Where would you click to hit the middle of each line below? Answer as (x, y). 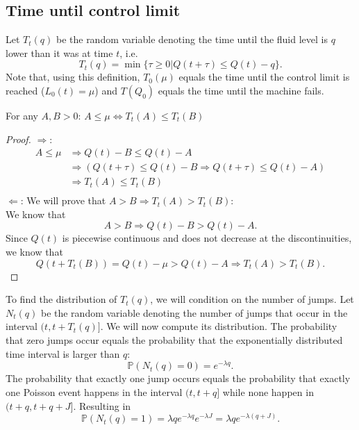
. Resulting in (102, 405)
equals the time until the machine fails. (241, 90)
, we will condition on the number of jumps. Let (252, 299)
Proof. (18, 139)
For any (22, 115)
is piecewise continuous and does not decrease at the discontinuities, (207, 238)
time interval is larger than (63, 353)
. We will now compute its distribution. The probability (219, 326)
